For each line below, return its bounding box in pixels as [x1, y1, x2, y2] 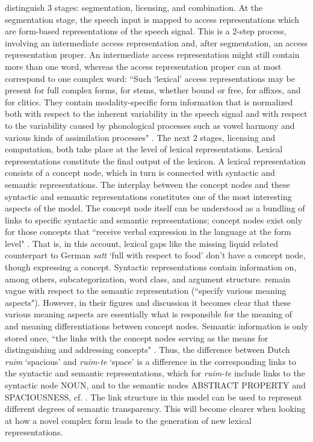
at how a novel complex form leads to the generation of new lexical [5, 414, 252, 426]
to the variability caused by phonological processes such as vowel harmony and [5, 119, 295, 131]
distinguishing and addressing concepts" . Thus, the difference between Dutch [5, 343, 290, 356]
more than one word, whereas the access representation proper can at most [5, 60, 282, 72]
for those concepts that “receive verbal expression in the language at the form [5, 225, 291, 238]
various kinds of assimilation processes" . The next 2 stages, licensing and [5, 131, 275, 143]
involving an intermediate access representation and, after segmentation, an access [5, 36, 308, 49]
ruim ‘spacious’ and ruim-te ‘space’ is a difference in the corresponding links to [5, 355, 296, 367]
